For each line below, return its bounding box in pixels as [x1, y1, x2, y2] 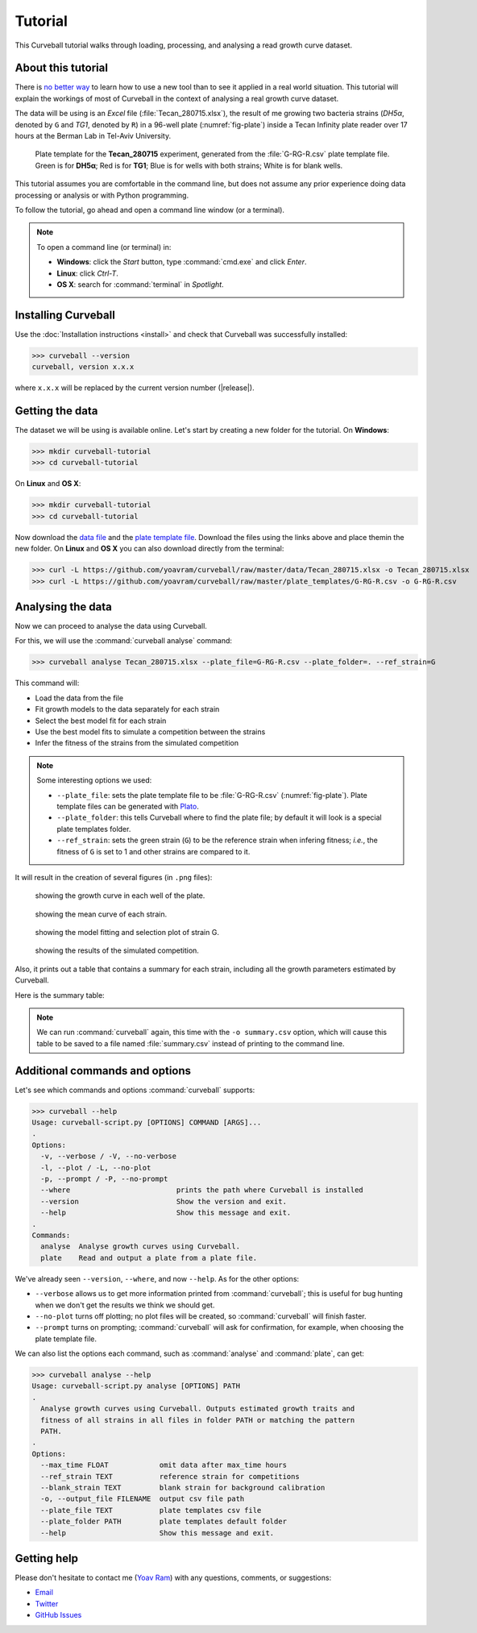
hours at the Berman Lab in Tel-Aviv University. [15, 131, 172, 141]
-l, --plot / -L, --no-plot [40, 1163, 151, 1172]
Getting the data [15, 404, 98, 418]
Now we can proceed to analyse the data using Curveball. [15, 621, 207, 631]
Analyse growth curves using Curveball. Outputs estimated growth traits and [40, 1404, 355, 1414]
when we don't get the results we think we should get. [35, 1300, 215, 1310]
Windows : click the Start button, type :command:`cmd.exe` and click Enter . [56, 257, 307, 267]
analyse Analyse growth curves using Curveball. [40, 1242, 241, 1251]
